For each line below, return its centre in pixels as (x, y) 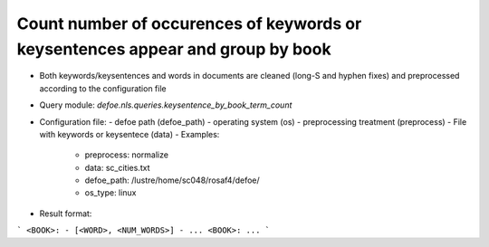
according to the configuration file (103, 88)
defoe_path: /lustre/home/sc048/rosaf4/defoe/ (172, 180)
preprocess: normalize (127, 155)
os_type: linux (110, 193)
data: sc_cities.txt (117, 167)
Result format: (66, 214)
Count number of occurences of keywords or (189, 24)
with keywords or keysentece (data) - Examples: (129, 134)
